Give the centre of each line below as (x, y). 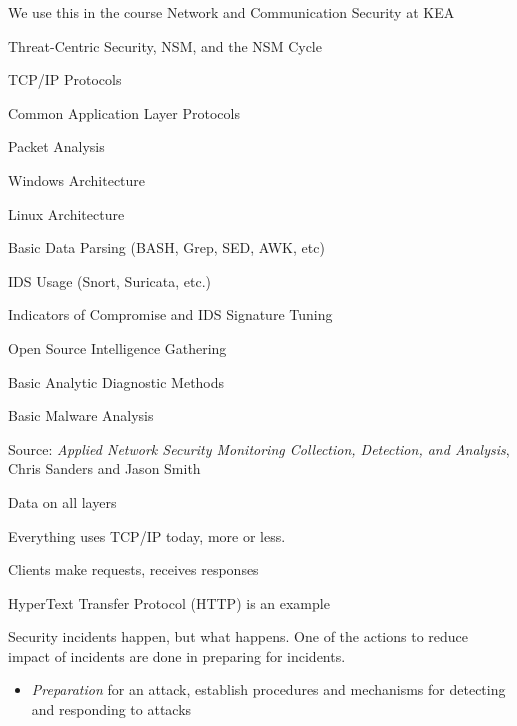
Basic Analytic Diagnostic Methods (116, 381)
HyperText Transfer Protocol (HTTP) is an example (169, 602)
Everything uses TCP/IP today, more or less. (147, 535)
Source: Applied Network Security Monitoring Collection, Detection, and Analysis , (259, 448)
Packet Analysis (56, 146)
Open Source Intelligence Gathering (117, 347)
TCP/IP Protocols (65, 79)
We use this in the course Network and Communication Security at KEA (231, 12)
